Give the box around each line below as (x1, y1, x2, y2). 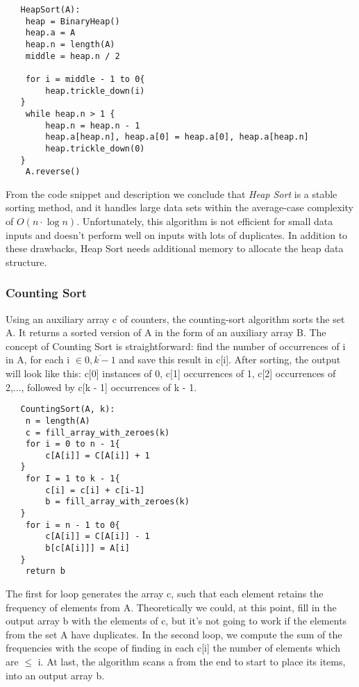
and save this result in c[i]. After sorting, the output (119, 352, 341, 367)
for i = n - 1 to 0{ (25, 520, 120, 530)
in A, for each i (6, 352, 70, 367)
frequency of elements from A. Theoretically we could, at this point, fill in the (6, 599, 337, 614)
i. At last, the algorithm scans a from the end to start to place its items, (37, 654, 346, 668)
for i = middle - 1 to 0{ (25, 74, 145, 84)
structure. (6, 254, 47, 269)
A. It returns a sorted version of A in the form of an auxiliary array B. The (6, 325, 326, 340)
